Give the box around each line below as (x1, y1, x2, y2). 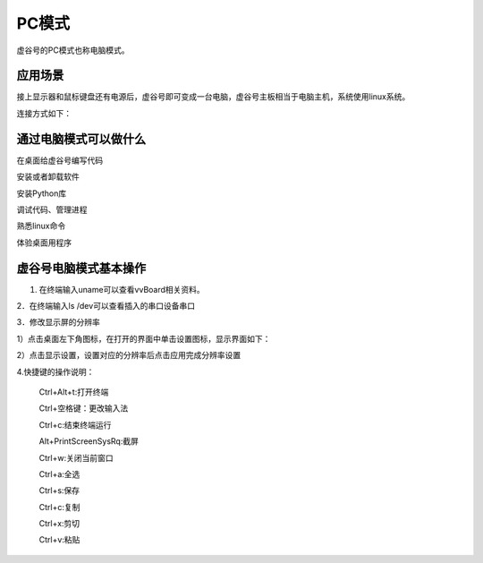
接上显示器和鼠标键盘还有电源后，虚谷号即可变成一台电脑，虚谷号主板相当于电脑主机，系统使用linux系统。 (16, 91, 411, 102)
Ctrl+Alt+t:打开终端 (38, 386, 109, 397)
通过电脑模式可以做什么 (16, 131, 147, 147)
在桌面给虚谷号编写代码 (16, 155, 103, 166)
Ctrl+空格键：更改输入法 (38, 403, 129, 414)
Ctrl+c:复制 (38, 501, 80, 512)
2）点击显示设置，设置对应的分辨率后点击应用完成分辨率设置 (16, 350, 241, 361)
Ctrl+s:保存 (38, 485, 80, 496)
